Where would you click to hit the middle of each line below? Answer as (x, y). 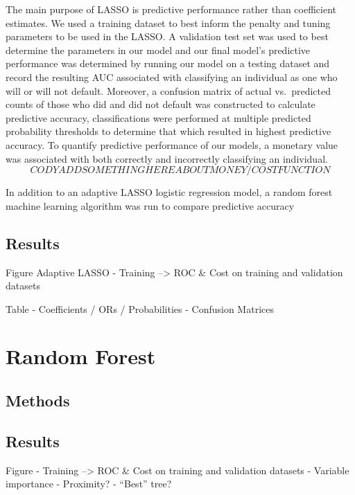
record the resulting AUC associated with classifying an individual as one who (172, 76)
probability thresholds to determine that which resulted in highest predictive (168, 131)
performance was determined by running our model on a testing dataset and (168, 63)
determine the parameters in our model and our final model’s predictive (158, 49)
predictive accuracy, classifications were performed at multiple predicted (158, 117)
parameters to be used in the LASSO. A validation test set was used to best (167, 36)
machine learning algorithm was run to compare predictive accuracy (150, 205)
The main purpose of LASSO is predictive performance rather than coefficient (171, 9)
